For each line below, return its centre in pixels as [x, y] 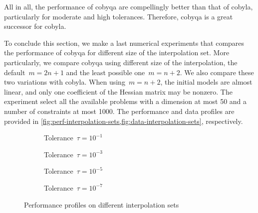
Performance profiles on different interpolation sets [102, 204]
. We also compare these [217, 72]
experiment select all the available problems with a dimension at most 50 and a [126, 101]
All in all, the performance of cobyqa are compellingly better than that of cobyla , [129, 6]
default [15, 72]
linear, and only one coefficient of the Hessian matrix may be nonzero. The [118, 91]
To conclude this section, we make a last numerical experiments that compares [124, 43]
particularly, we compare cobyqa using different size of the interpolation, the [121, 62]
